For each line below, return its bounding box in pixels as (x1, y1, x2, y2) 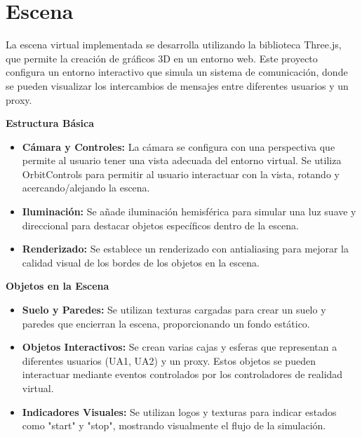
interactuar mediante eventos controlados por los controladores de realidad (22, 367, 343, 382)
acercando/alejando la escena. (22, 180, 150, 195)
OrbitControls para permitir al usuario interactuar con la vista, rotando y (22, 166, 340, 181)
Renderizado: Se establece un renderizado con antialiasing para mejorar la (22, 241, 349, 256)
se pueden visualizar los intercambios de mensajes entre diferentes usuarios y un (6, 78, 349, 93)
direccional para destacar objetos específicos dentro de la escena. (22, 217, 299, 232)
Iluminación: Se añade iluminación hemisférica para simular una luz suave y (22, 204, 356, 219)
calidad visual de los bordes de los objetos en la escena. (22, 255, 260, 269)
